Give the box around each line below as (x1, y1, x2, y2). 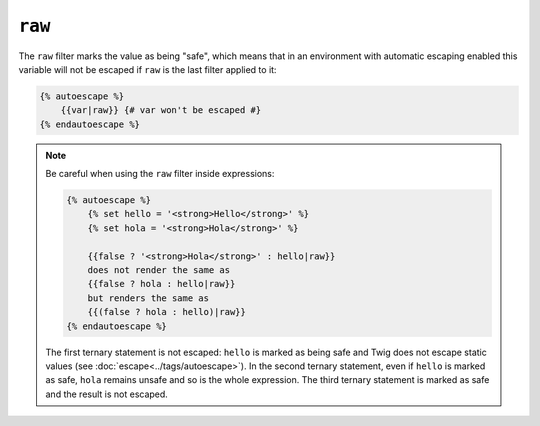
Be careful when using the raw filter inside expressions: (45, 168, 275, 180)
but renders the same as (87, 292, 210, 304)
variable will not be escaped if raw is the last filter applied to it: (18, 63, 277, 75)
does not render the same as (87, 265, 230, 276)
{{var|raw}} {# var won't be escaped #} (60, 105, 262, 116)
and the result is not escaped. (45, 388, 169, 400)
